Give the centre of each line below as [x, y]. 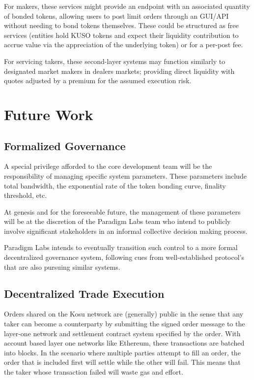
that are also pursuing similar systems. [62, 267]
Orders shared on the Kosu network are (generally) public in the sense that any [124, 314]
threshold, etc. [26, 195]
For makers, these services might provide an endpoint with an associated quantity [127, 6]
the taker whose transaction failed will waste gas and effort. [94, 372]
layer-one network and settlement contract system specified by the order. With [122, 333]
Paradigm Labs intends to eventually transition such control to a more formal [121, 247]
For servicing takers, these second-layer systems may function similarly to [115, 61]
